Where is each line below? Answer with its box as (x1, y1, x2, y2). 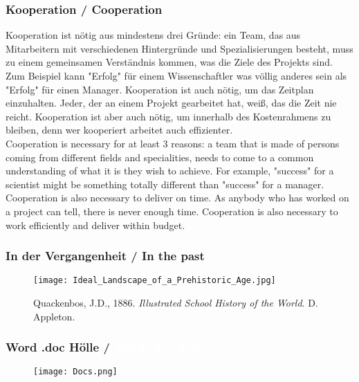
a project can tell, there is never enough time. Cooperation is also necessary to (6, 203, 338, 218)
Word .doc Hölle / (6, 338, 110, 356)
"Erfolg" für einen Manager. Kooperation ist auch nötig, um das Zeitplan (6, 82, 314, 96)
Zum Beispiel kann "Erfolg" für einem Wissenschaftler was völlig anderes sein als (6, 69, 347, 82)
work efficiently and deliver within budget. (6, 217, 185, 232)
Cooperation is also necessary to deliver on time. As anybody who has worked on (6, 190, 349, 205)
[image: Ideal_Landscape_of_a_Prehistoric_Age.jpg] (33, 275, 276, 286)
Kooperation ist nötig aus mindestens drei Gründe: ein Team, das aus (6, 28, 301, 42)
